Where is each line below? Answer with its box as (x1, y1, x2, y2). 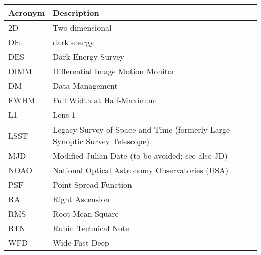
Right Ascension (53, 193, 110, 205)
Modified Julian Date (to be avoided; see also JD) (53, 150, 228, 161)
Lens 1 (53, 109, 76, 120)
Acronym (8, 7, 45, 18)
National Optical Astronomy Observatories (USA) (53, 164, 229, 176)
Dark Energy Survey (53, 51, 124, 62)
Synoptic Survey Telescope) (53, 135, 150, 147)
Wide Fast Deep (53, 237, 109, 248)
